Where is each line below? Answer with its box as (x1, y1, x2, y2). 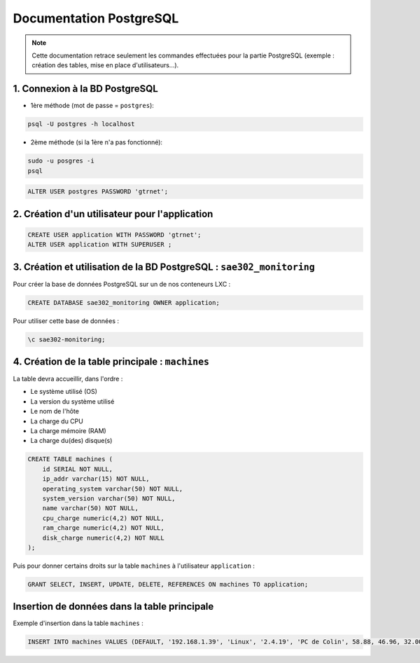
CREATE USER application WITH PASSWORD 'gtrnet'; (27, 231, 202, 238)
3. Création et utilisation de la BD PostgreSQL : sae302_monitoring (13, 261, 315, 273)
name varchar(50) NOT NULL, (42, 505, 139, 512)
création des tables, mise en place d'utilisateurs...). (31, 61, 179, 69)
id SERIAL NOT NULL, (42, 465, 113, 473)
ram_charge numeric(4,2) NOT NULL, (42, 524, 164, 532)
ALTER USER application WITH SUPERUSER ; (27, 240, 172, 249)
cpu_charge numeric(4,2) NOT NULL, (42, 514, 164, 522)
